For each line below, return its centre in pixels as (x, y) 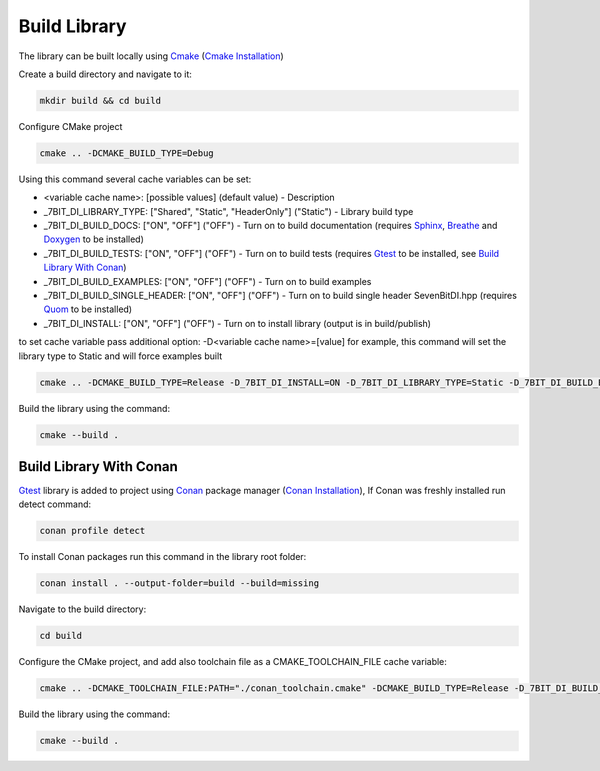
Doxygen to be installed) (94, 239)
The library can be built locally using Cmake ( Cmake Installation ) (151, 56)
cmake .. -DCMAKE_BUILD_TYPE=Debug (126, 153)
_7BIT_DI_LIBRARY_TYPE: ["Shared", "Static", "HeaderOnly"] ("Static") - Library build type (228, 211)
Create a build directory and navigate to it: (105, 74)
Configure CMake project (70, 126)
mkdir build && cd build (100, 100)
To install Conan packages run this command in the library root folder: (162, 557)
